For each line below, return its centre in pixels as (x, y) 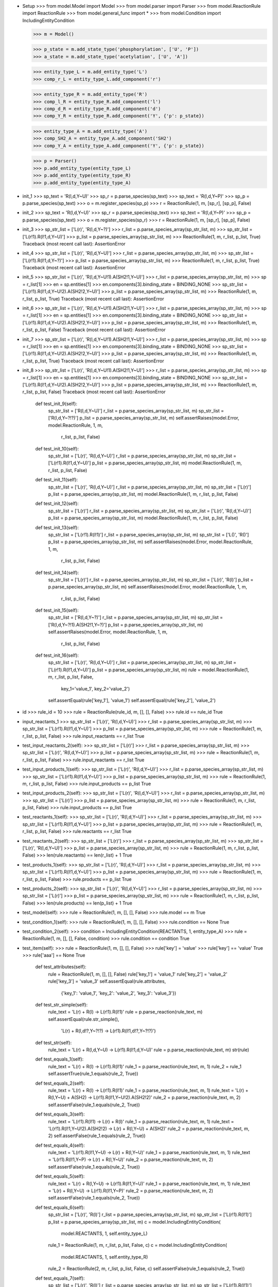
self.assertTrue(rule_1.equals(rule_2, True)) (93, 1074)
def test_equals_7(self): (60, 1278)
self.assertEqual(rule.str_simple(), (84, 1019)
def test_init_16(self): (57, 655)
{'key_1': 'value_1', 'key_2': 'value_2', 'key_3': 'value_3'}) (119, 993)
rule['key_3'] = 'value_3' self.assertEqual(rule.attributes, (107, 981)
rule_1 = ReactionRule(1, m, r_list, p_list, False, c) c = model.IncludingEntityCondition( (138, 1245)
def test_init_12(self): (57, 503)
